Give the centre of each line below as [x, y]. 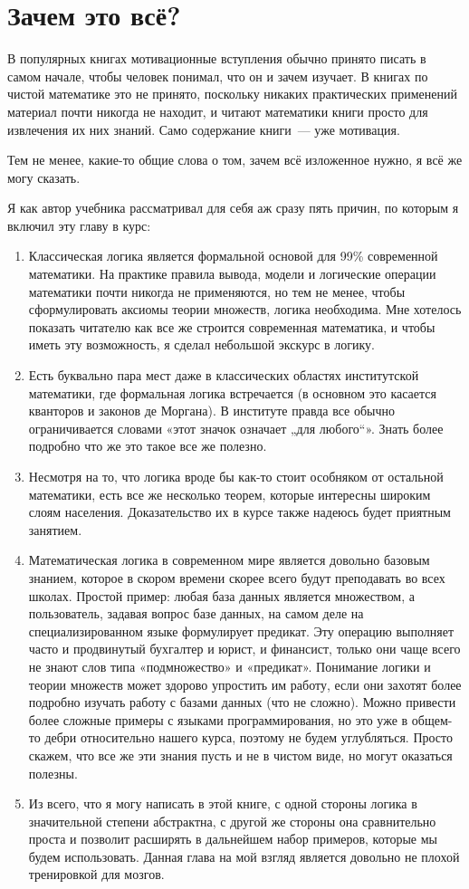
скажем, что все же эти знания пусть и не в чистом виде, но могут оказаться [240, 755]
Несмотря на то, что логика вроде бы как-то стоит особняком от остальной [236, 476]
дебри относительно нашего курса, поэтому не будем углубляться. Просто [249, 737]
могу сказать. [44, 177]
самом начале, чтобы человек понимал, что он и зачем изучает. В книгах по [218, 76]
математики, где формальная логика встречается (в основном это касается [232, 392]
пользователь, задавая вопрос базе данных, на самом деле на [196, 613]
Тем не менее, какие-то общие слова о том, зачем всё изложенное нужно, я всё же [235, 160]
